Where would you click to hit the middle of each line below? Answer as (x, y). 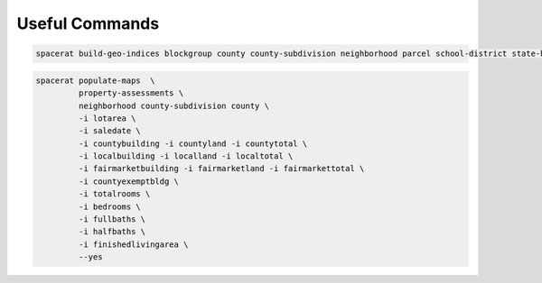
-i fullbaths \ (112, 219)
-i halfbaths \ (112, 232)
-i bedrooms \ (110, 206)
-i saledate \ (110, 131)
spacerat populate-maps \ (95, 80)
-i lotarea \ (107, 118)
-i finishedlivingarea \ (133, 244)
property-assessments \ (131, 93)
